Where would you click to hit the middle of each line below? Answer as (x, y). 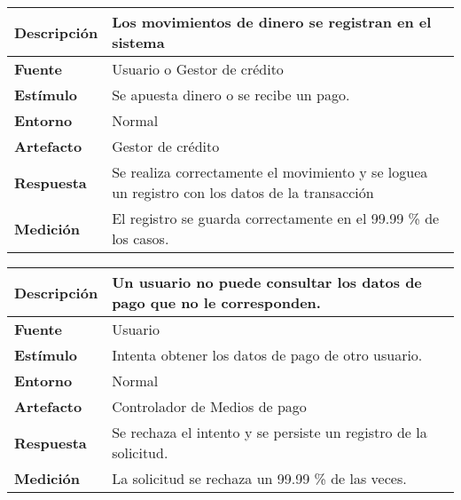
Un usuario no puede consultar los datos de (267, 282)
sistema (138, 42)
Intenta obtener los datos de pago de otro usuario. (267, 355)
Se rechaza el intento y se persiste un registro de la (270, 432)
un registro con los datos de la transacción (243, 192)
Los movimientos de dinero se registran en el (272, 22)
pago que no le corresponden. (216, 302)
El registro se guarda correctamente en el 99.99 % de (276, 218)
